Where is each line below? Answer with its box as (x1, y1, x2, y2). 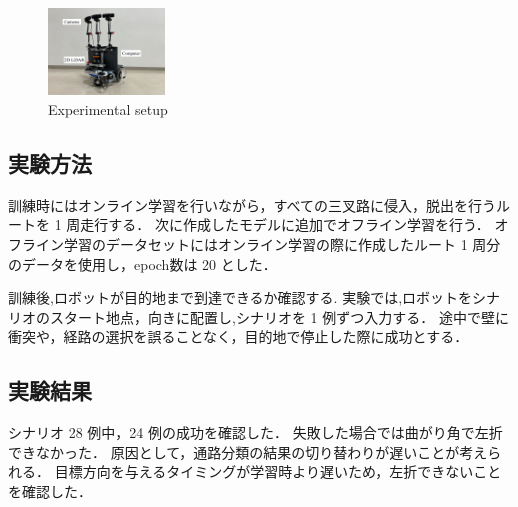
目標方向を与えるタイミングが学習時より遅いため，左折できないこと (54, 461, 502, 482)
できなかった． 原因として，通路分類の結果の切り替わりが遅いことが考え (8, 441, 488, 462)
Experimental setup (48, 99, 168, 120)
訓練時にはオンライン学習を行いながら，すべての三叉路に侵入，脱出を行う (8, 194, 497, 215)
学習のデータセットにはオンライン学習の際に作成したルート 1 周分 (63, 234, 501, 255)
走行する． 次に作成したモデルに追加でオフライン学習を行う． (80, 214, 490, 235)
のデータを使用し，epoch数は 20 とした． (8, 253, 277, 274)
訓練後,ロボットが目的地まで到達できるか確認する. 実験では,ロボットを (8, 287, 473, 308)
